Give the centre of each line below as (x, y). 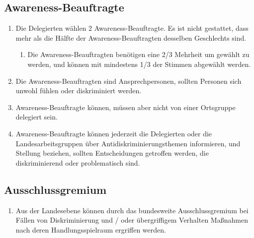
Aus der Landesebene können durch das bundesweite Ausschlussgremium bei (132, 210)
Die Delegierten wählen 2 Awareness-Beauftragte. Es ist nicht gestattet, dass (132, 28)
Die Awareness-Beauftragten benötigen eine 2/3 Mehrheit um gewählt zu (138, 54)
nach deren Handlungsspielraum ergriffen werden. (91, 229)
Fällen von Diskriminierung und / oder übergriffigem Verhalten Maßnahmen (132, 220)
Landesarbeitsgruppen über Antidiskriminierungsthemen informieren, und (128, 143)
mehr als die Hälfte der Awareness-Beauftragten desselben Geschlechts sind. (131, 37)
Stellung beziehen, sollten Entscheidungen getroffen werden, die (112, 153)
